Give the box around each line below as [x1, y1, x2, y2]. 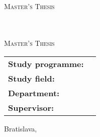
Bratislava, [4, 123, 37, 133]
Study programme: [8, 57, 84, 70]
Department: [8, 87, 60, 99]
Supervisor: [8, 101, 54, 113]
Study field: [8, 72, 55, 84]
